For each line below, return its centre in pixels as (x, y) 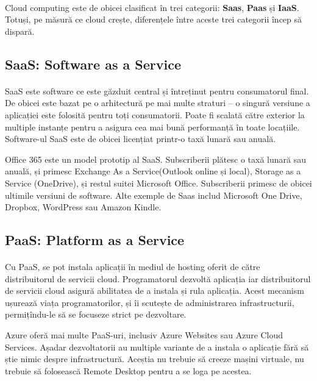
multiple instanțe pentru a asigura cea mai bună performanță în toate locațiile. (152, 126)
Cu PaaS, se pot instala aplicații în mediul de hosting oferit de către (133, 267)
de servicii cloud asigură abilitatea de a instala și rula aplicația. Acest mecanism (155, 290)
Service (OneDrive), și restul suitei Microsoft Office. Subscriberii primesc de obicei (158, 183)
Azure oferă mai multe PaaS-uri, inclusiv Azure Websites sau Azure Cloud (144, 335)
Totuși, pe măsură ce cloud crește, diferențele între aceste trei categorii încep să (154, 19)
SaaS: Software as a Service (93, 64)
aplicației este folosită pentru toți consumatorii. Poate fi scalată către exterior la (155, 114)
